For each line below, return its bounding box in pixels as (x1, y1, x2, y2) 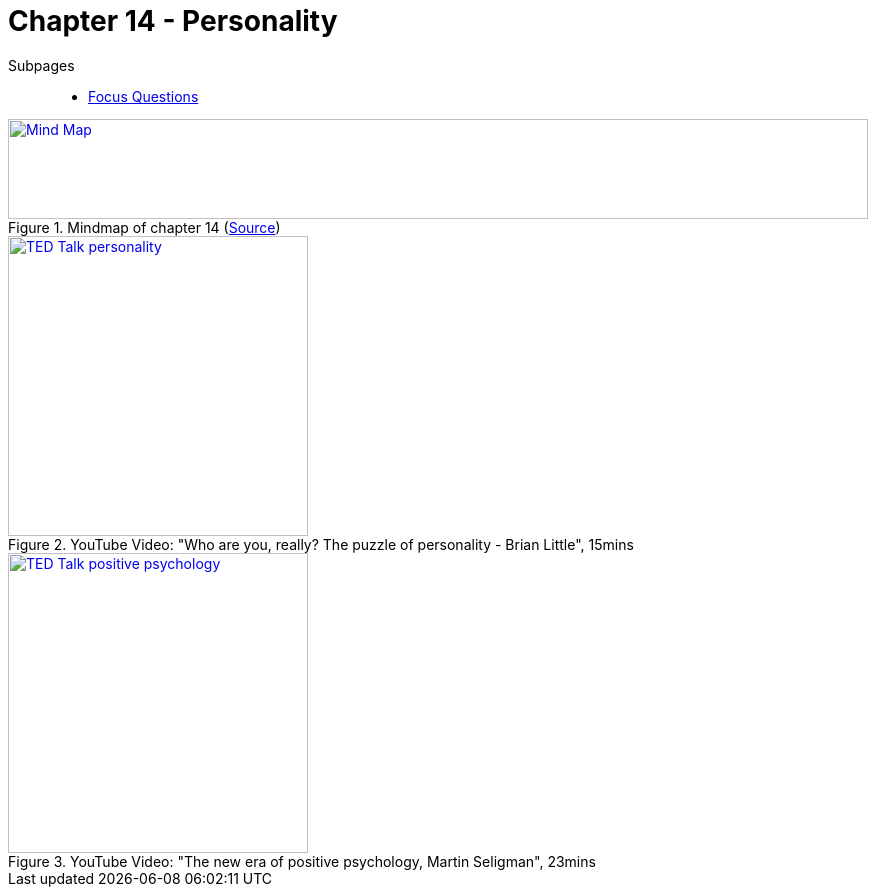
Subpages (8, 56, 75, 74)
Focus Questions (88, 87, 199, 105)
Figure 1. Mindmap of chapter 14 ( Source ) (8, 218, 281, 236)
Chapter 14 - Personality (8, 4, 338, 38)
